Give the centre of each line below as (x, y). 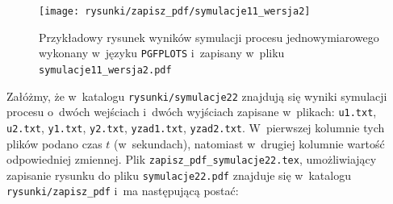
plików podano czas (54, 143)
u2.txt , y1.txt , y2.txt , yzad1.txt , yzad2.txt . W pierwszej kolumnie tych (196, 127)
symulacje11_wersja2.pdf (105, 70)
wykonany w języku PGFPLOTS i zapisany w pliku (162, 53)
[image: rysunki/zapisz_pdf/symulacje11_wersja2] (175, 11)
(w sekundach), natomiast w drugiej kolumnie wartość (249, 143)
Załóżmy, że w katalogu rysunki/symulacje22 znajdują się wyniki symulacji (197, 96)
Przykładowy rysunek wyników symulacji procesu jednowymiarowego (209, 37)
